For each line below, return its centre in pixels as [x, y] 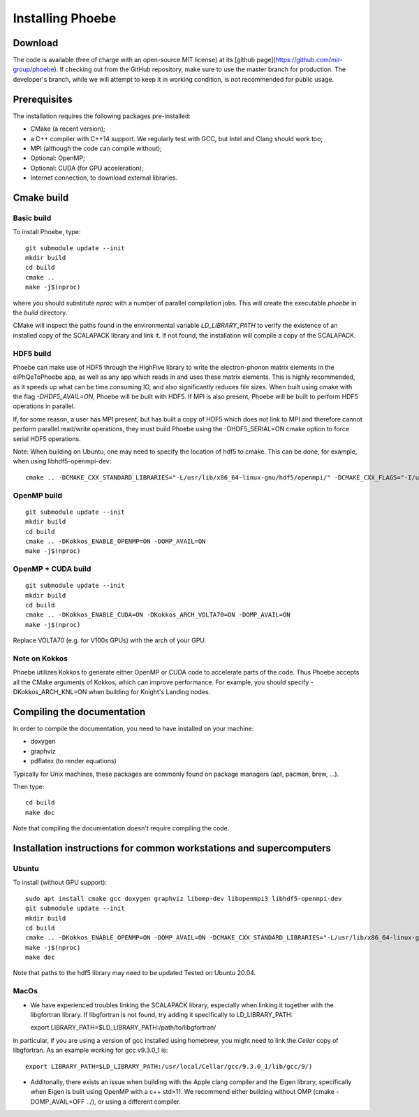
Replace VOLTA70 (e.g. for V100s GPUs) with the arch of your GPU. [110, 640]
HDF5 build [32, 353]
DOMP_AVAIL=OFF [58, 1102]
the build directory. [40, 312]
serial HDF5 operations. [47, 439]
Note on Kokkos [41, 658]
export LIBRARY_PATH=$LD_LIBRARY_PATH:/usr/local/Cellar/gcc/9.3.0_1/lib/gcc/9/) [169, 1066]
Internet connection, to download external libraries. [104, 178]
